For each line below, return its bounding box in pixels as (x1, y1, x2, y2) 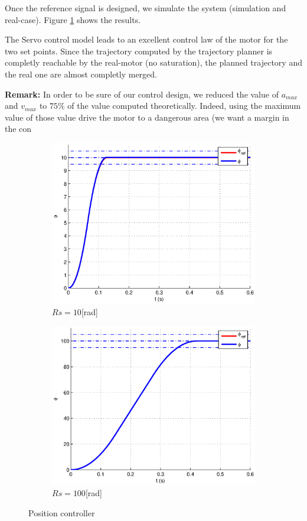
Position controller (28, 506, 95, 519)
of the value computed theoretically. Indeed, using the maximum (67, 99, 301, 112)
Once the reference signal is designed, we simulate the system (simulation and (5, 2, 286, 14)
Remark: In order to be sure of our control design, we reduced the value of (5, 88, 279, 100)
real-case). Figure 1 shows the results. (5, 13, 141, 25)
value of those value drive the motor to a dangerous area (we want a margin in (5, 111, 289, 123)
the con (5, 122, 32, 135)
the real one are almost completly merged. (5, 67, 157, 80)
